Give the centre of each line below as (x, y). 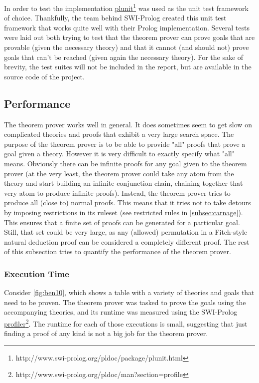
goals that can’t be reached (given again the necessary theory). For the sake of (124, 57)
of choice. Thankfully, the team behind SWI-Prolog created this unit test (115, 18)
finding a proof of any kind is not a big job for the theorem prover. (106, 333)
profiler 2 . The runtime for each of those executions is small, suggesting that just (126, 323)
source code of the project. (44, 76)
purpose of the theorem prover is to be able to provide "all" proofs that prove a (125, 144)
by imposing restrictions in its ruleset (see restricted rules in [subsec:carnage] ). (124, 212)
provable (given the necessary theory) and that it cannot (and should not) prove (127, 47)
